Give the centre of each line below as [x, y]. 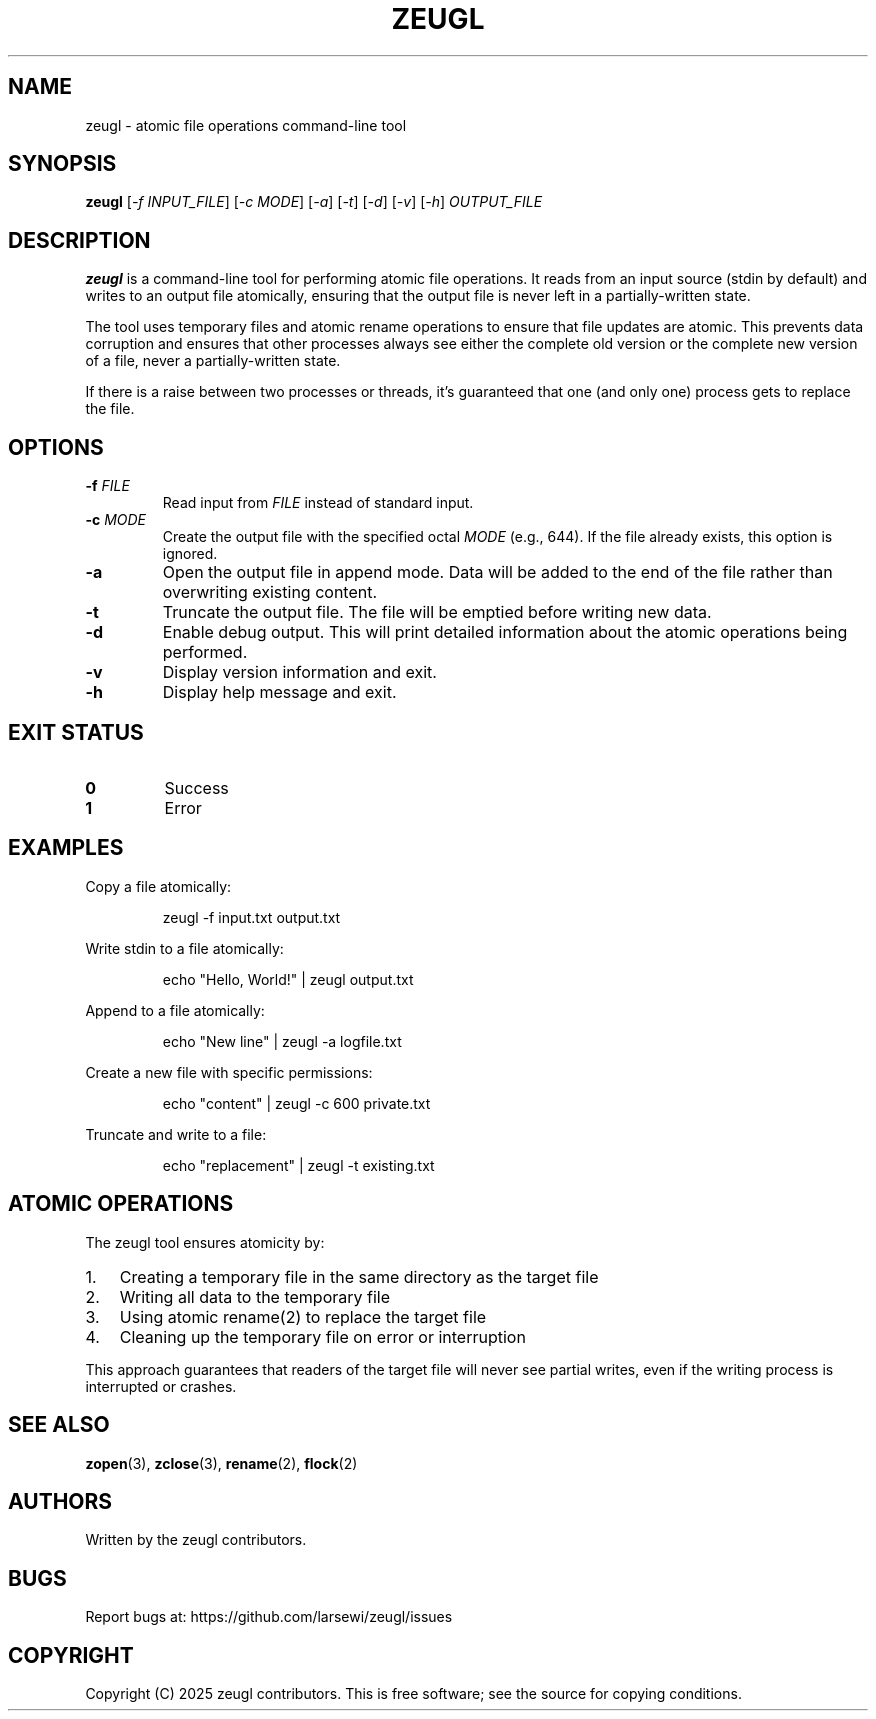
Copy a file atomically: [158, 886]
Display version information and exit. [299, 672]
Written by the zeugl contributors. [196, 1540]
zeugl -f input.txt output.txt [251, 917]
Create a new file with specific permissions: [229, 1072]
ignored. [190, 554]
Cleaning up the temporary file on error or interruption [322, 1336]
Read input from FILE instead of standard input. [318, 503]
